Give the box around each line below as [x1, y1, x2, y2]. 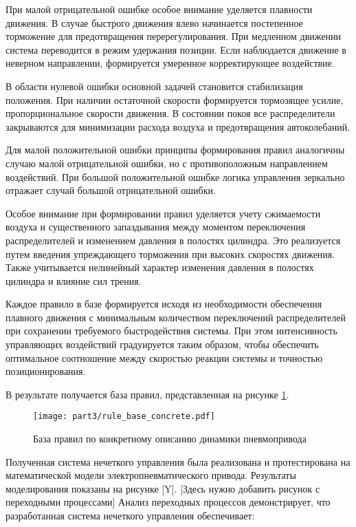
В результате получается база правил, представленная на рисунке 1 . [5, 387, 289, 401]
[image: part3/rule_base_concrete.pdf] [33, 411, 215, 422]
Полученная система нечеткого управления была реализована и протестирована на [5, 454, 351, 469]
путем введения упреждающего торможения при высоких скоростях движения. [5, 246, 335, 261]
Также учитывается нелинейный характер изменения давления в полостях [5, 260, 314, 275]
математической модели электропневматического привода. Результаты [5, 468, 296, 482]
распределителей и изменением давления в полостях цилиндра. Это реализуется [5, 233, 341, 247]
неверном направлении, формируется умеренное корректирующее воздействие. [5, 56, 335, 70]
